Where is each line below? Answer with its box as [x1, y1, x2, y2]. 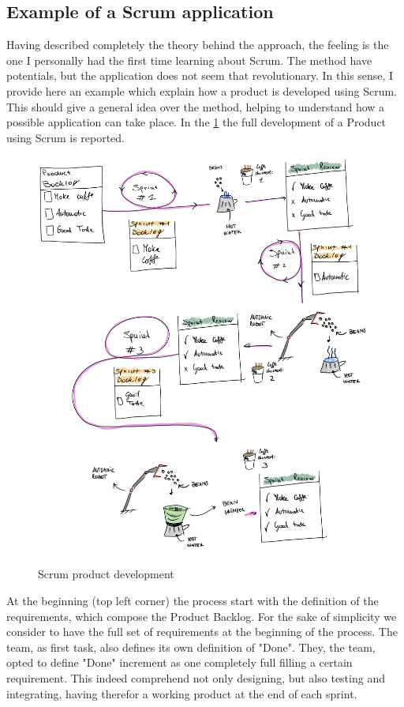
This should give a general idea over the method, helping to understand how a [6, 98, 385, 115]
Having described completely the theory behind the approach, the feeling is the [6, 36, 389, 53]
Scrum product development [38, 566, 174, 582]
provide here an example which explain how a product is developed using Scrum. [6, 82, 397, 99]
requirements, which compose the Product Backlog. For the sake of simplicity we [6, 607, 397, 624]
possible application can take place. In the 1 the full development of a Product [6, 114, 387, 130]
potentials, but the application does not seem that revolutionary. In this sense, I [6, 67, 394, 84]
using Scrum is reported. [6, 129, 125, 145]
